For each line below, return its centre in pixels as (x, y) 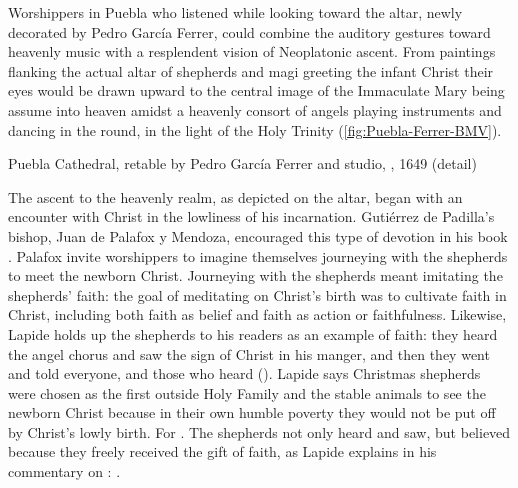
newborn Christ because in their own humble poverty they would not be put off (252, 412)
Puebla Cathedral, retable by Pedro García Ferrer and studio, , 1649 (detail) (242, 163)
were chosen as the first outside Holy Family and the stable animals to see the (247, 392)
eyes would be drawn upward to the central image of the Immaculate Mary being (256, 90)
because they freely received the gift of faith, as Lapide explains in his (222, 451)
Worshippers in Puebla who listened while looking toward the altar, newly (235, 12)
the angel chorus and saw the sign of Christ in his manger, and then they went (249, 353)
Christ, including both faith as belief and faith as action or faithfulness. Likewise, (257, 314)
